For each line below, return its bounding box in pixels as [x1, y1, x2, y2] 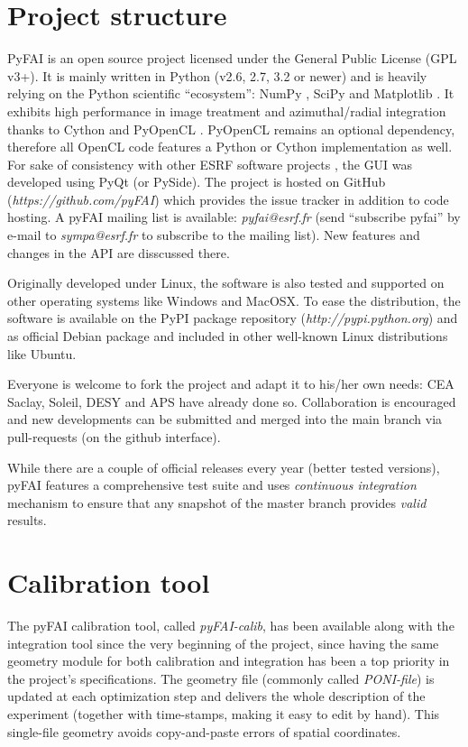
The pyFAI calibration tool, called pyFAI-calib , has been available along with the [7, 616, 454, 635]
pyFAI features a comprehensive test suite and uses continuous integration [7, 475, 417, 494]
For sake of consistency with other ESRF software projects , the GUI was [7, 154, 413, 173]
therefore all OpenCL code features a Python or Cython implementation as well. [7, 137, 453, 156]
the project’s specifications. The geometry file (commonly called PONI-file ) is [7, 669, 435, 687]
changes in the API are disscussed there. [7, 243, 230, 262]
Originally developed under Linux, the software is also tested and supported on [7, 273, 445, 292]
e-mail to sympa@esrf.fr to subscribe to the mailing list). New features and [7, 226, 420, 244]
